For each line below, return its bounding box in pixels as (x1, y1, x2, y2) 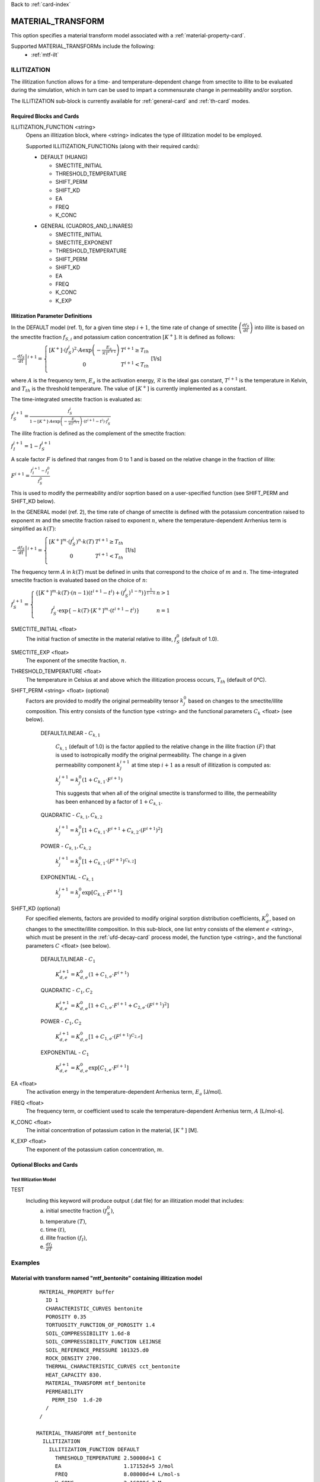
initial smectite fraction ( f (46, 1207, 107, 1214)
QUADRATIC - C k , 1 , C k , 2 (40, 812, 103, 820)
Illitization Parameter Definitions (11, 312, 92, 320)
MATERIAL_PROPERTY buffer (39, 1288, 115, 1295)
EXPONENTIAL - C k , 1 (40, 873, 94, 882)
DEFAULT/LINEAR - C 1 (40, 956, 96, 964)
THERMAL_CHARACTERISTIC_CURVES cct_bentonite (45, 1363, 180, 1370)
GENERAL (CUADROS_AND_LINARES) (40, 222, 133, 229)
